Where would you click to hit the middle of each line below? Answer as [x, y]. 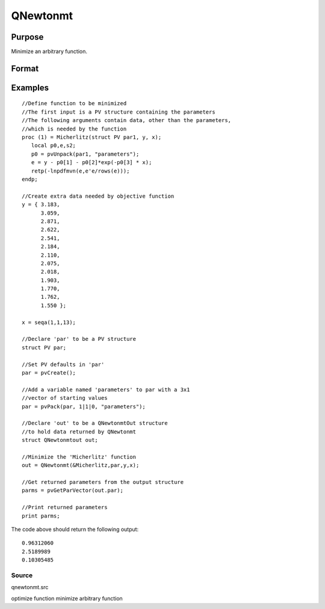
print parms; [41, 516]
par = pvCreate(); [49, 372]
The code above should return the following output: [75, 530]
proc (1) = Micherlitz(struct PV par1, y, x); [92, 137]
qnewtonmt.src [30, 587]
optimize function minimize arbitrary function [67, 598]
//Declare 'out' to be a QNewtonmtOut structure [95, 423]
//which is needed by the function [74, 129]
